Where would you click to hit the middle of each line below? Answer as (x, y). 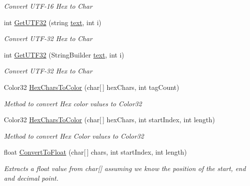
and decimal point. (31, 178)
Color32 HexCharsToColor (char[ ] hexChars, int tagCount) (92, 87)
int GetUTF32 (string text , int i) (53, 22)
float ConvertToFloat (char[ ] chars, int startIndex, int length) (96, 152)
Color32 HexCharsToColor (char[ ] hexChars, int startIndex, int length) (110, 120)
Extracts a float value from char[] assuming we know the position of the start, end (125, 168)
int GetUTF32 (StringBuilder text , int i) (64, 54)
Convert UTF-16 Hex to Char (48, 6)
